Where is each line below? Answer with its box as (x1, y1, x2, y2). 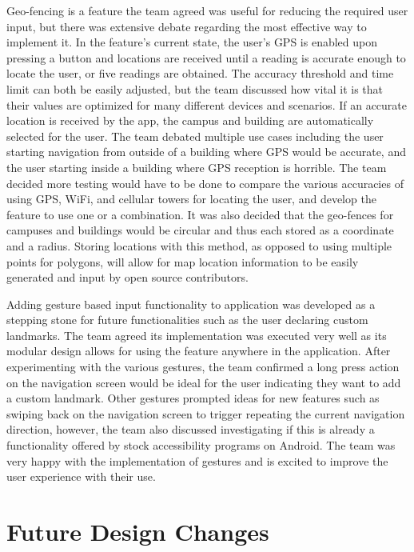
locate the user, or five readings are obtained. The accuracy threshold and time (6, 65, 394, 82)
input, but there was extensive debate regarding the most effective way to (6, 18, 367, 34)
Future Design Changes (6, 515, 269, 547)
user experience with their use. (6, 468, 156, 485)
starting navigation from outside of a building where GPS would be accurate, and (6, 143, 406, 160)
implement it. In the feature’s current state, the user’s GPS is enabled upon (6, 34, 378, 50)
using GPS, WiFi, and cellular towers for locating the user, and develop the (6, 190, 376, 207)
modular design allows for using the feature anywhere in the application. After (6, 342, 391, 359)
